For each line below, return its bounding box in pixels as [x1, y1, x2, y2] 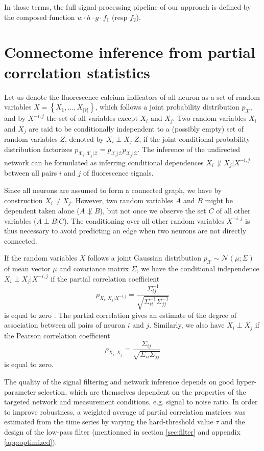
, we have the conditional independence [136, 263, 259, 274]
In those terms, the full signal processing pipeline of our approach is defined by [4, 2, 251, 12]
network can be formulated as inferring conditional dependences [4, 157, 204, 167]
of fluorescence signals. [83, 167, 154, 178]
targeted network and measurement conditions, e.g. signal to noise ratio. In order [4, 396, 258, 407]
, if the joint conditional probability [139, 134, 250, 144]
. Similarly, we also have [149, 319, 225, 330]
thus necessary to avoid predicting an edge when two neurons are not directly [4, 225, 247, 236]
